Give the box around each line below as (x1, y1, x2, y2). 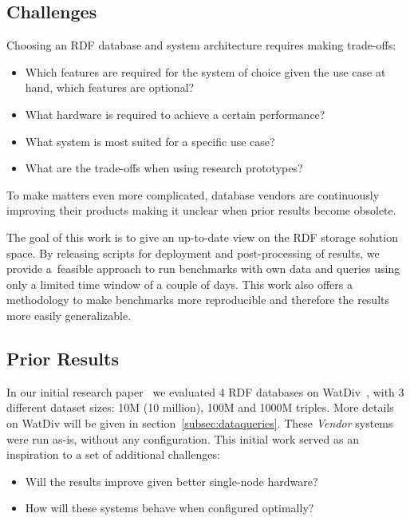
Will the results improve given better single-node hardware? (25, 472, 318, 489)
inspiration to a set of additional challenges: (6, 446, 220, 463)
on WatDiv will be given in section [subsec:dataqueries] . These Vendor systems (6, 414, 393, 431)
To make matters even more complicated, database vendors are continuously (6, 186, 380, 203)
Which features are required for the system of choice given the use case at (25, 63, 386, 80)
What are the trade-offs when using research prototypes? (25, 160, 303, 176)
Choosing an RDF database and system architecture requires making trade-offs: (6, 37, 396, 53)
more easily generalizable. (6, 306, 132, 323)
